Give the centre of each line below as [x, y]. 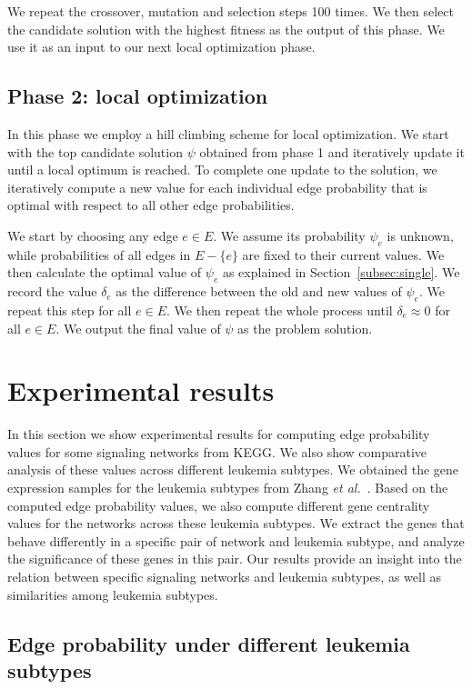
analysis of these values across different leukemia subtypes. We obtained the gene [233, 469]
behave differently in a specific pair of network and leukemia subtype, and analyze [236, 540]
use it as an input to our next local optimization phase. [161, 47]
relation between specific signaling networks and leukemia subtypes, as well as [224, 576]
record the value [52, 291]
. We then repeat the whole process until [279, 310]
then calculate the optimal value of [105, 272]
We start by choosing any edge [93, 235]
